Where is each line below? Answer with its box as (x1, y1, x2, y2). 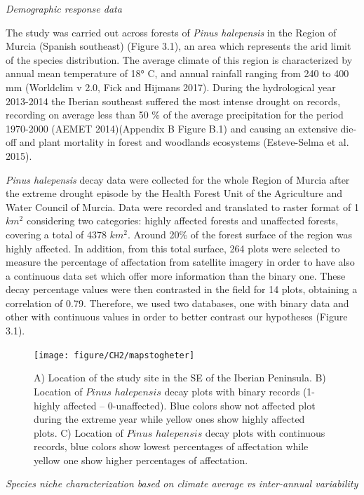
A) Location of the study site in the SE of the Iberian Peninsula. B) (34, 370, 326, 385)
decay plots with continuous (205, 425, 325, 440)
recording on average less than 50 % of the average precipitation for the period (6, 107, 344, 122)
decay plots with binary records (164, 384, 300, 398)
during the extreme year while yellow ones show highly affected (34, 412, 305, 426)
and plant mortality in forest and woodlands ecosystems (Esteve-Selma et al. (19, 135, 349, 149)
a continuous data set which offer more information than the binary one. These (6, 268, 346, 283)
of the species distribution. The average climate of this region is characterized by (6, 52, 353, 67)
